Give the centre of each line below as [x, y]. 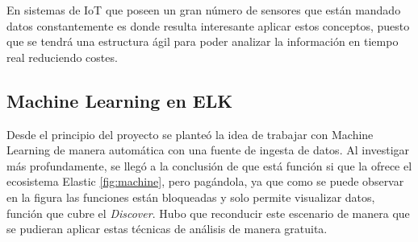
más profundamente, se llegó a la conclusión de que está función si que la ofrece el [209, 165]
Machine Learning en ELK [120, 100]
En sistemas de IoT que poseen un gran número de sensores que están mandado [204, 10]
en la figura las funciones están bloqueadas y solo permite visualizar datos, [191, 197]
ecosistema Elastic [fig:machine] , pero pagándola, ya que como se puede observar [205, 181]
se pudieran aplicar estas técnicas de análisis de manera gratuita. [167, 229]
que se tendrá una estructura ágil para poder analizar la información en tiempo [203, 41]
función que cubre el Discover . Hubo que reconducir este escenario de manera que [208, 213]
